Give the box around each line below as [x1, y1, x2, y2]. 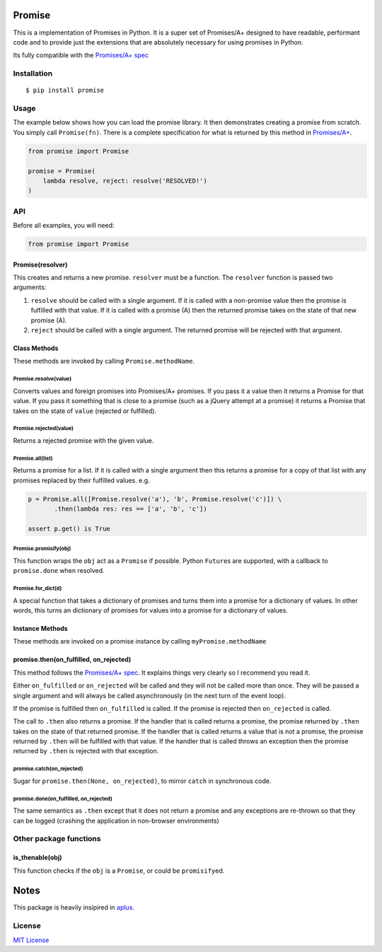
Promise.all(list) [13, 455, 53, 462]
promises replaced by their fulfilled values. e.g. [13, 476, 150, 484]
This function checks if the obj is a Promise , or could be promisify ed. [13, 866, 225, 875]
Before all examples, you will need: [13, 221, 115, 230]
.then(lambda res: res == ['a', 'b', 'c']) [54, 505, 208, 513]
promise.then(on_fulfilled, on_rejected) [13, 655, 132, 664]
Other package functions [13, 834, 101, 844]
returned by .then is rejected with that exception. [13, 747, 159, 755]
